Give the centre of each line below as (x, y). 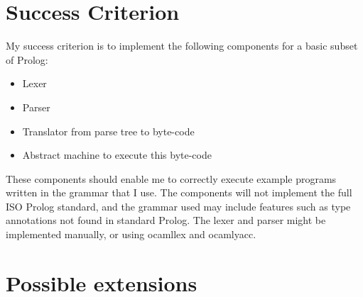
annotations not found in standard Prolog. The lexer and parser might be (166, 220)
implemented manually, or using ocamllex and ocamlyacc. (131, 234)
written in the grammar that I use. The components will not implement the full (179, 192)
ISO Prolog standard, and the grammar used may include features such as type (178, 206)
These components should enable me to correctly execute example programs (171, 178)
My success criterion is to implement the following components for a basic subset (182, 46)
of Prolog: (27, 59)
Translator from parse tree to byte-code (108, 131)
